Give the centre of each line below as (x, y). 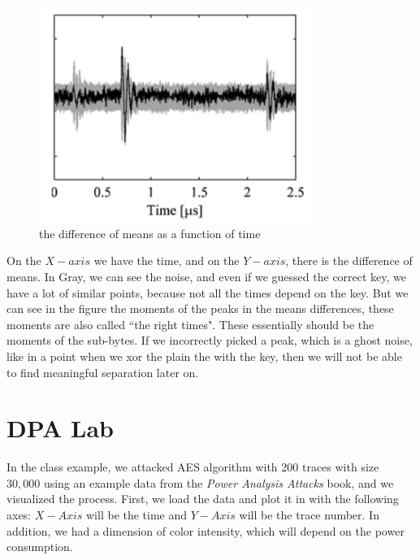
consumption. (40, 547)
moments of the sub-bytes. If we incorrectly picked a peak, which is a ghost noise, (210, 340)
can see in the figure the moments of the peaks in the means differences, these (200, 308)
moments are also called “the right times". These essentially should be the (191, 324)
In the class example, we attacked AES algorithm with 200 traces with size (193, 467)
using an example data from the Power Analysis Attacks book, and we (219, 482)
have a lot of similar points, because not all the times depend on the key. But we (208, 292)
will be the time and (137, 515)
